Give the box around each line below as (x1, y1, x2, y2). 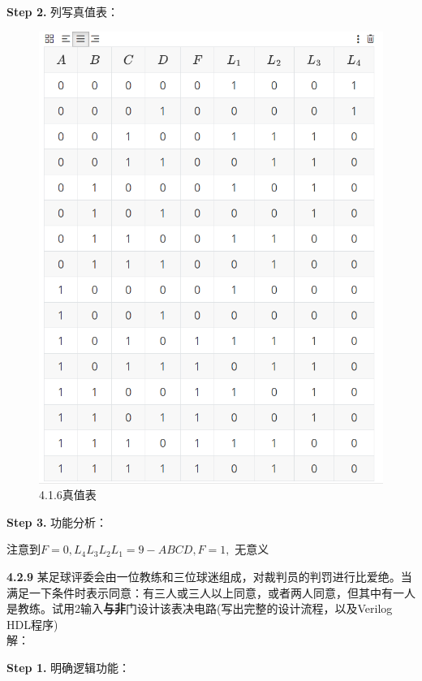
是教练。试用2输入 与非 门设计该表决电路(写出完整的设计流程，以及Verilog (6, 600, 393, 617)
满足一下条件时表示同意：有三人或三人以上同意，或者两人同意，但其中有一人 (6, 584, 416, 601)
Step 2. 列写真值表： (6, 3, 119, 19)
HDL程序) (6, 615, 58, 632)
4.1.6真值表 (39, 486, 97, 503)
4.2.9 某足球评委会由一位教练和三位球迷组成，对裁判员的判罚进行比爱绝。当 (6, 567, 412, 584)
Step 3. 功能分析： (6, 513, 108, 530)
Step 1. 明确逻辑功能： (6, 658, 131, 675)
